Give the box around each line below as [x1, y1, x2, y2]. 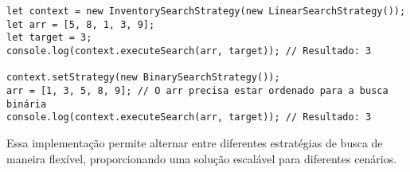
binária [6, 98, 47, 110]
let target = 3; [6, 32, 92, 44]
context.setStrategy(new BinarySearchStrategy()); [6, 72, 280, 84]
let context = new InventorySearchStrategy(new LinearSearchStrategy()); [6, 6, 406, 17]
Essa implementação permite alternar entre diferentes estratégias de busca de [6, 134, 383, 150]
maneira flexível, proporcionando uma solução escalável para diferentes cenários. [6, 150, 397, 166]
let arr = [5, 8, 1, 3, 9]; [6, 18, 155, 30]
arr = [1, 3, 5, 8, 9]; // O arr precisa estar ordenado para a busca [6, 84, 389, 96]
